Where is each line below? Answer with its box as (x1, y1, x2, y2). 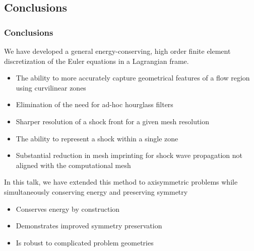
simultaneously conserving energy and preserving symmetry (4, 186, 188, 197)
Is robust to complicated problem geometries (16, 237, 154, 247)
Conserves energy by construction (16, 203, 120, 214)
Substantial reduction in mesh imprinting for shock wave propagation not (16, 150, 243, 160)
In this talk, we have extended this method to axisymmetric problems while (4, 177, 238, 187)
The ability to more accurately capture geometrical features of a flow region (16, 72, 250, 83)
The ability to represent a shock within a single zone (16, 133, 178, 143)
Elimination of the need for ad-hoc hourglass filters (16, 99, 173, 110)
